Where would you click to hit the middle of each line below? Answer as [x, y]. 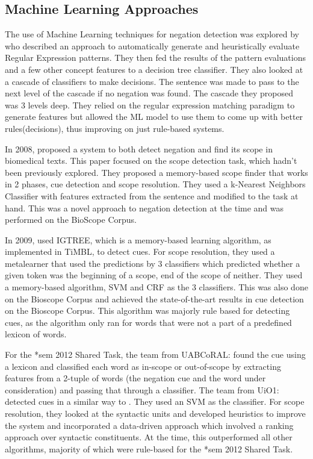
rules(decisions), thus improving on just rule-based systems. [115, 128]
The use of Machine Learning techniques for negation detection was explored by [152, 34]
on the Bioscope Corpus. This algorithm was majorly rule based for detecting [147, 311]
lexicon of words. [36, 334]
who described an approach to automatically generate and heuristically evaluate [152, 45]
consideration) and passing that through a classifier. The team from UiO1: [142, 389]
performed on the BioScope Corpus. [71, 220]
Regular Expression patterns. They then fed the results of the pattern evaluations [156, 58]
